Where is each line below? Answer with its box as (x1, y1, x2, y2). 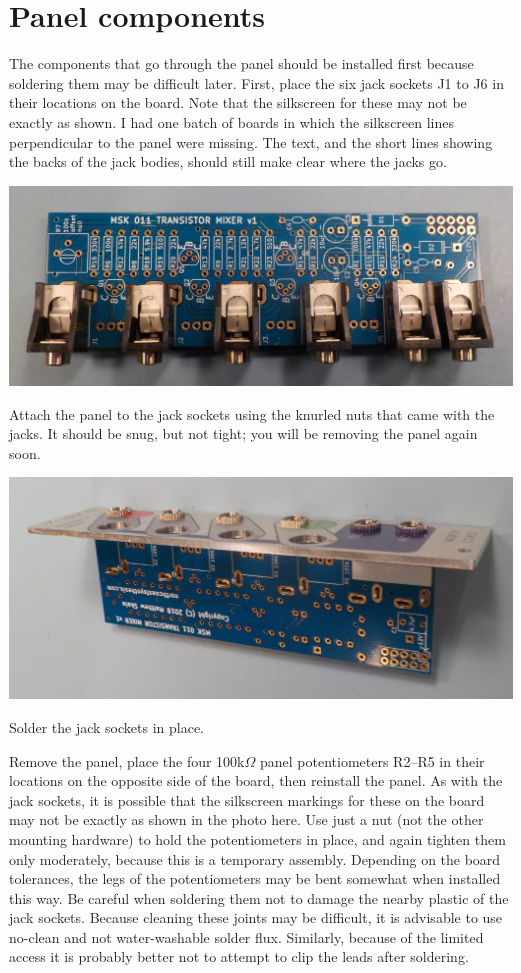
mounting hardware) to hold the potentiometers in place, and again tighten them (9, 828, 506, 849)
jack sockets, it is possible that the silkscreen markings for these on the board (9, 789, 485, 810)
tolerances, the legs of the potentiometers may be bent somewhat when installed (9, 868, 501, 889)
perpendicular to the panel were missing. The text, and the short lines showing (9, 131, 493, 152)
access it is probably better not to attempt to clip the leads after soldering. (9, 946, 469, 967)
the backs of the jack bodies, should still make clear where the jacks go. (9, 151, 447, 172)
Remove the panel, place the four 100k (9, 750, 245, 771)
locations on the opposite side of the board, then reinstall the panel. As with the (9, 770, 503, 791)
